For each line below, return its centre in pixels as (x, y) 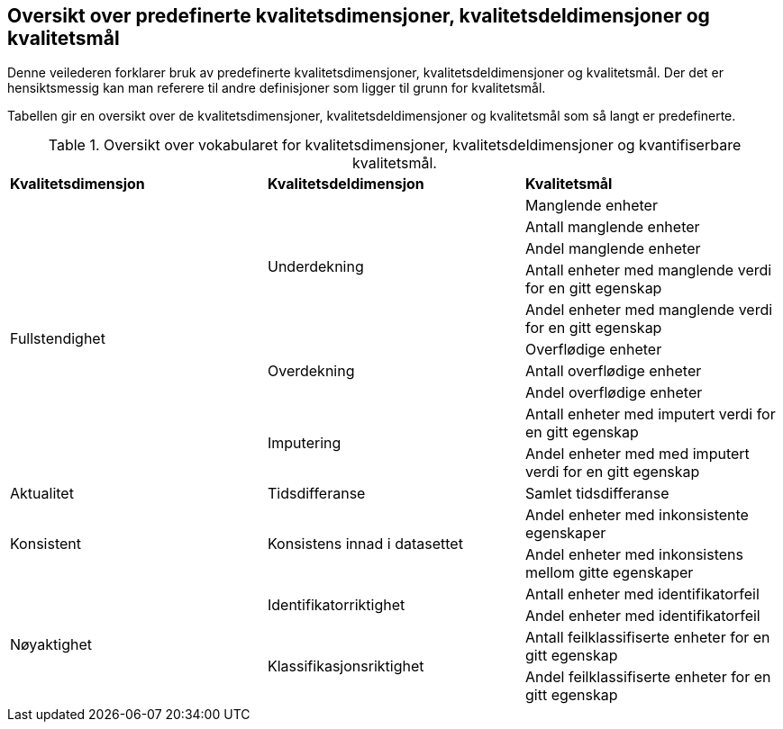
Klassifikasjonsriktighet (346, 666)
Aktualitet (42, 494)
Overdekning (311, 371)
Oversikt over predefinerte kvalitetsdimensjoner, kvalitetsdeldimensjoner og (359, 16)
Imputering (304, 443)
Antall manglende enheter (612, 227)
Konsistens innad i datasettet (365, 544)
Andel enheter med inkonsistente (637, 515)
